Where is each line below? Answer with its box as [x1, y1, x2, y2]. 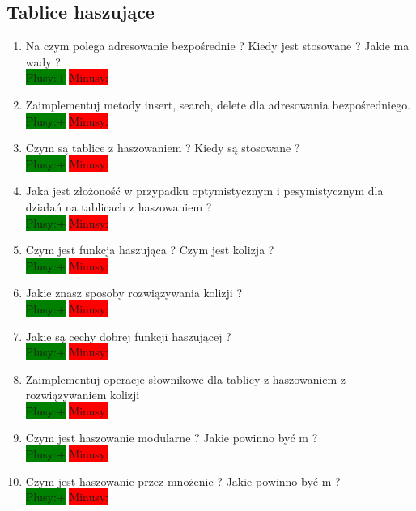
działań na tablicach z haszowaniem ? [25, 198, 212, 215]
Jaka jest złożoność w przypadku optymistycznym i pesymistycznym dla [25, 182, 384, 199]
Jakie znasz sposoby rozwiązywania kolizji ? [25, 284, 243, 301]
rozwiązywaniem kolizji [25, 386, 140, 403]
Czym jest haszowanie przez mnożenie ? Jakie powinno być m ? [25, 472, 341, 489]
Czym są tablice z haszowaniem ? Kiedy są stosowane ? [25, 139, 300, 156]
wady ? [25, 53, 61, 70]
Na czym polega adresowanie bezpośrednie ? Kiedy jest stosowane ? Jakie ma [25, 37, 410, 54]
